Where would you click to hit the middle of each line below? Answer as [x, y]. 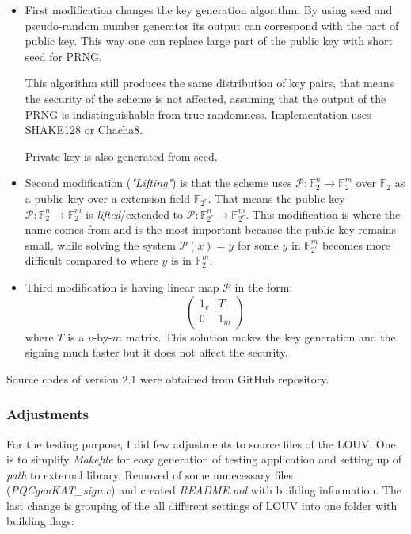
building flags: [40, 521]
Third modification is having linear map [122, 286]
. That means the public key [276, 198]
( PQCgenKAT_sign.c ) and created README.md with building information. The [204, 490]
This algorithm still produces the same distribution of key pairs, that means [209, 83]
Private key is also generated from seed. [121, 156]
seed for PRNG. [63, 56]
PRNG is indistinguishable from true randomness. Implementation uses [198, 114]
